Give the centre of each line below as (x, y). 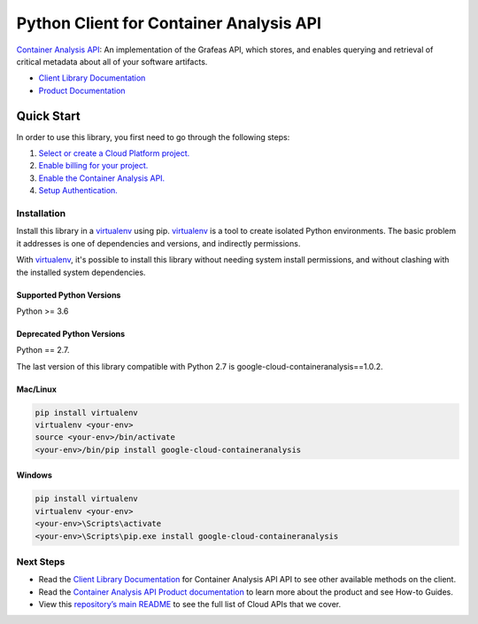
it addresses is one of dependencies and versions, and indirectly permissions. (158, 243)
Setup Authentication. (78, 191)
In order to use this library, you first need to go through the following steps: (153, 136)
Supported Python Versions (69, 295)
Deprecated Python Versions (71, 333)
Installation (41, 213)
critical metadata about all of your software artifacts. (112, 61)
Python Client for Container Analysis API (169, 23)
